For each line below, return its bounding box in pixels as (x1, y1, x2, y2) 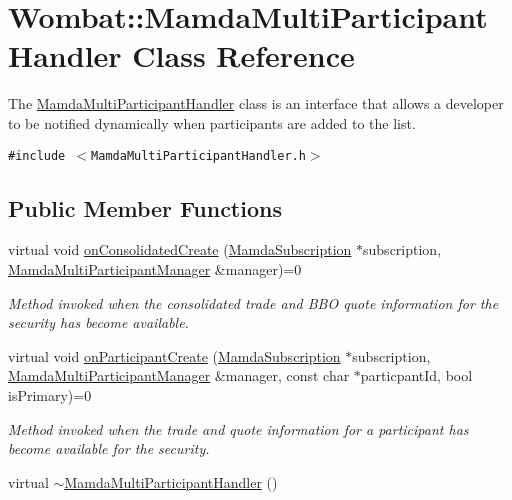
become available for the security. (8, 438, 210, 459)
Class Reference (132, 35, 355, 76)
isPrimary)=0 (8, 384, 92, 405)
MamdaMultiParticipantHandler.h (91, 148, 306, 163)
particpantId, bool (360, 365, 473, 386)
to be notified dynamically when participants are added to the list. (8, 112, 416, 133)
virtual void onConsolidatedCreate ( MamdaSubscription (8, 239, 352, 260)
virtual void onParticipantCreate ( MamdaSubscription (8, 345, 341, 366)
